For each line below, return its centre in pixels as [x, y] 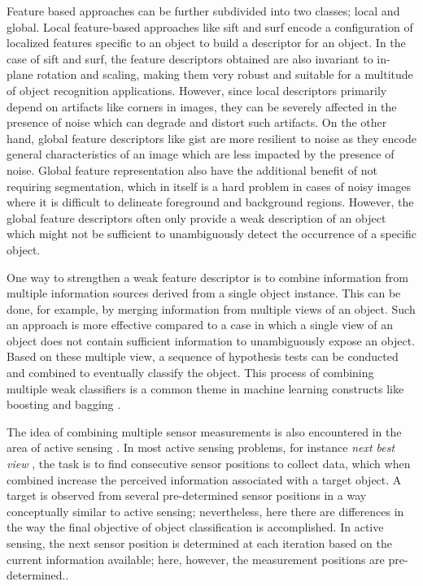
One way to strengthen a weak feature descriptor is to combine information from [207, 277]
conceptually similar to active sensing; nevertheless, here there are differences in [205, 511]
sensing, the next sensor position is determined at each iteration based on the [199, 543]
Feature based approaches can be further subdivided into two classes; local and [203, 11]
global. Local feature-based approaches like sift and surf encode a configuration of [210, 26]
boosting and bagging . [64, 404]
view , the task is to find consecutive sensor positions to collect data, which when [209, 464]
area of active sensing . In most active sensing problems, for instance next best [201, 447]
